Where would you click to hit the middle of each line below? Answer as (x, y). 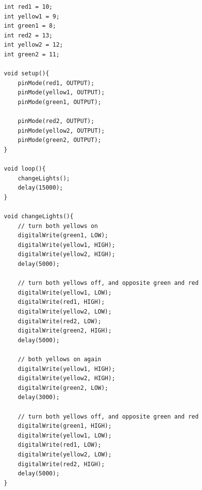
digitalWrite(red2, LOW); (59, 321)
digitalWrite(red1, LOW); (59, 445)
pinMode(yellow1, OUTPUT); (61, 93)
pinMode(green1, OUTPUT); (59, 102)
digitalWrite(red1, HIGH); (61, 302)
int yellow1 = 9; (32, 16)
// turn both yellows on (58, 226)
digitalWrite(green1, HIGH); (65, 426)
